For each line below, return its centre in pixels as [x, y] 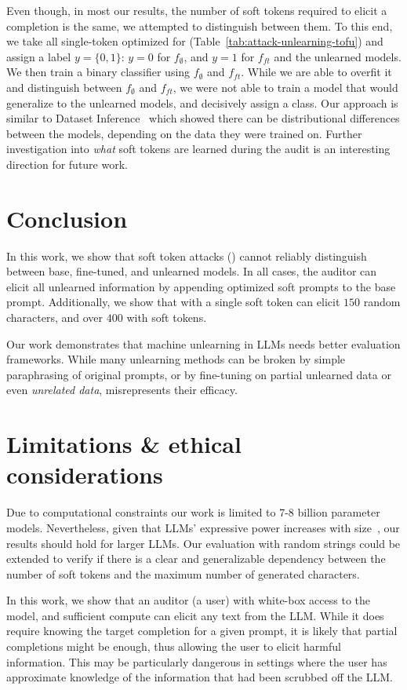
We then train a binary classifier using [98, 72]
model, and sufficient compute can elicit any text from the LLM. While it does [195, 615]
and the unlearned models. [338, 56]
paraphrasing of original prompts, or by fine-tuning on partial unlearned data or [199, 374]
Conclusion [67, 218]
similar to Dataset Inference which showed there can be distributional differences [203, 118]
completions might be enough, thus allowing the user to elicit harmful [174, 646]
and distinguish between [64, 87]
